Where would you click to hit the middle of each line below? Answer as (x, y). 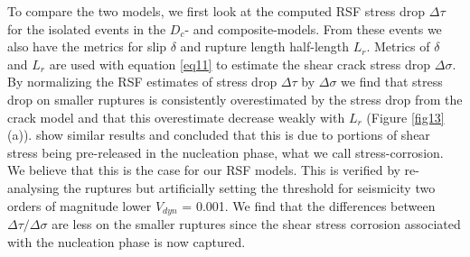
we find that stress (392, 82)
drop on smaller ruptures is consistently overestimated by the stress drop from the (235, 99)
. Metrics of (398, 46)
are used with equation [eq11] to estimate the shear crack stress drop (240, 64)
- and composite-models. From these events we (313, 28)
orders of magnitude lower (80, 205)
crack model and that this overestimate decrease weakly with (176, 117)
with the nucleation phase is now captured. (127, 241)
